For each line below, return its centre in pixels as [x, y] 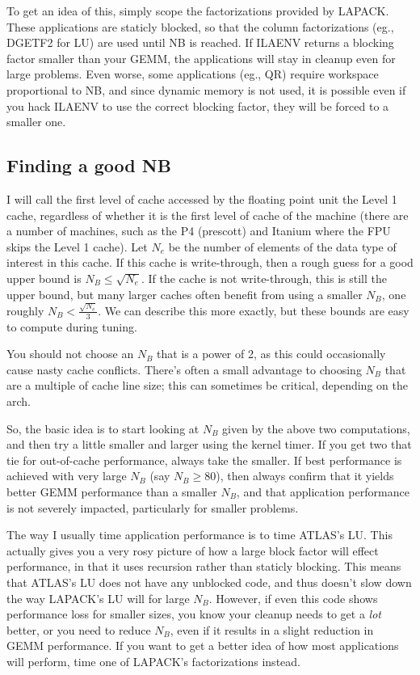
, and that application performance [323, 491]
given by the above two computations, [316, 428]
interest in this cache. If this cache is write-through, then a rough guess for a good [210, 262]
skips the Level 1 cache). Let [77, 246]
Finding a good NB [89, 165]
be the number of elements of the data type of [282, 246]
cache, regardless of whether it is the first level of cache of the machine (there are [208, 215]
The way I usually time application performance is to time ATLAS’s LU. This [199, 535]
